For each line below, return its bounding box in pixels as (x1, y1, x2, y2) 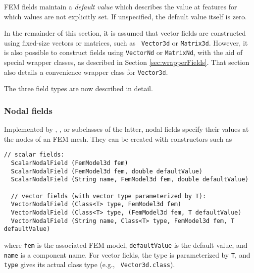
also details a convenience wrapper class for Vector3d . (4, 66, 168, 77)
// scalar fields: (4, 151, 64, 159)
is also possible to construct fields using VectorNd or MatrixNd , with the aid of (4, 47, 243, 57)
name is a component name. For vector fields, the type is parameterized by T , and (4, 249, 251, 260)
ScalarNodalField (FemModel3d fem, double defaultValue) (11, 167, 203, 175)
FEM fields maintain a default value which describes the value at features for (4, 1, 237, 11)
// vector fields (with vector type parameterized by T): (11, 192, 206, 200)
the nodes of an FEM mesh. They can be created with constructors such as (4, 133, 232, 144)
